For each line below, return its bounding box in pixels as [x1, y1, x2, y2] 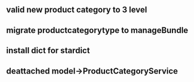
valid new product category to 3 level [6, 5, 147, 15]
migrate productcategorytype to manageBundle [6, 25, 189, 35]
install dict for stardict [6, 45, 90, 56]
